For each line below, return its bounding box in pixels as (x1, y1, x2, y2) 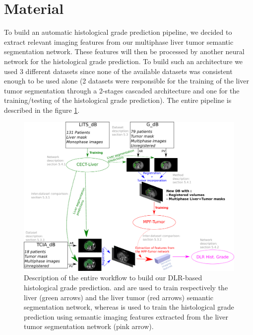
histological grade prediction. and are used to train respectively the (24, 282, 228, 293)
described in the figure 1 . (4, 104, 80, 115)
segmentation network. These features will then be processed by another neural (4, 46, 245, 57)
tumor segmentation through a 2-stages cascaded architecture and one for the (4, 85, 240, 95)
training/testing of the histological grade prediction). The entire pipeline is (4, 95, 232, 105)
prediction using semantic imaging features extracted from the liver (24, 311, 228, 322)
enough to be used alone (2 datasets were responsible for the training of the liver (4, 76, 250, 86)
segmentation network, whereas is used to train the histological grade (24, 302, 234, 312)
